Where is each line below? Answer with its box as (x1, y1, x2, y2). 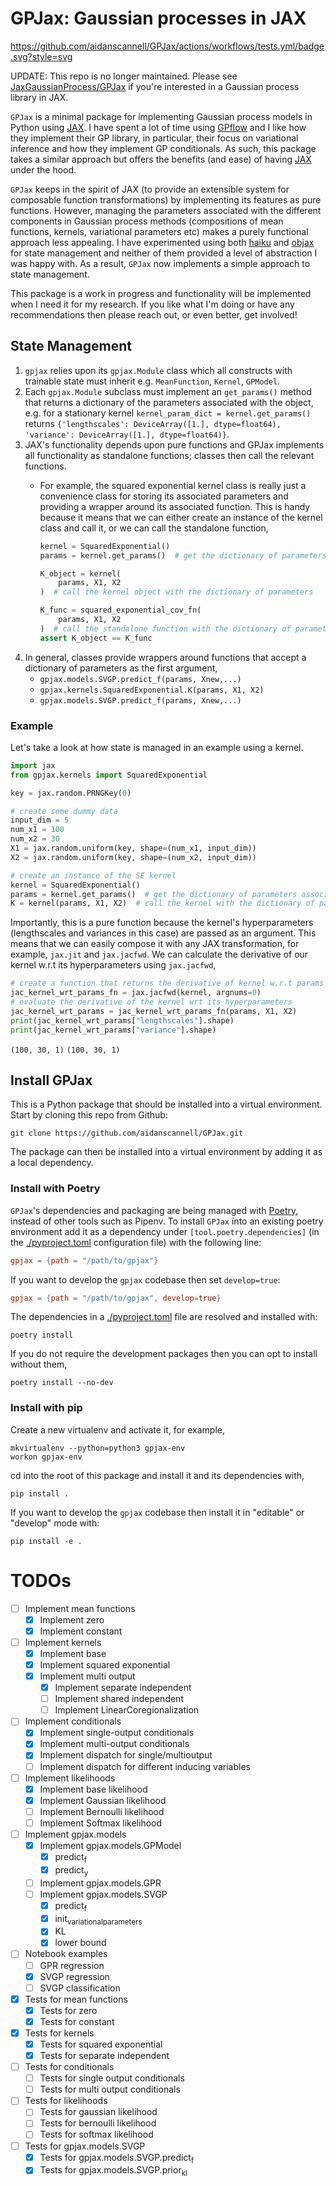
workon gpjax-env (10, 1452, 83, 1462)
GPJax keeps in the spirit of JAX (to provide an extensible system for (10, 183, 290, 195)
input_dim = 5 (10, 815, 70, 826)
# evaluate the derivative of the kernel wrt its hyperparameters (10, 997, 293, 1007)
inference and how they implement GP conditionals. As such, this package (10, 142, 317, 154)
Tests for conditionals (24, 2061, 115, 2073)
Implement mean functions (24, 1602, 136, 1614)
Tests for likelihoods (24, 2095, 108, 2107)
